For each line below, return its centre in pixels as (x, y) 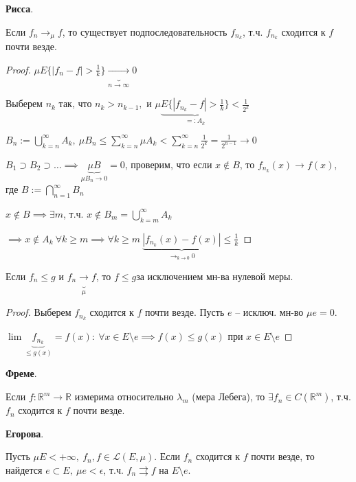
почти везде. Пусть (185, 312)
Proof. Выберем (38, 312)
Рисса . (20, 8)
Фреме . (21, 373)
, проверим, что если (168, 164)
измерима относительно (124, 397)
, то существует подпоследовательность (145, 31)
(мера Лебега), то (229, 397)
